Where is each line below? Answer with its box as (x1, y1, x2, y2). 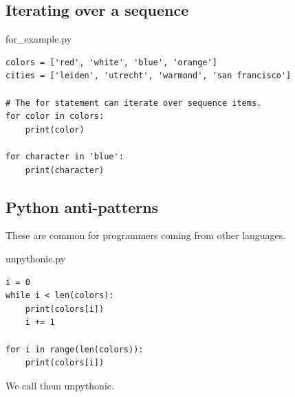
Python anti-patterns (6, 196, 159, 217)
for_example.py (6, 32, 72, 46)
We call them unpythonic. (6, 378, 114, 392)
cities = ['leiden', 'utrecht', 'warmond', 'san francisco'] (6, 71, 292, 81)
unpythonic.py (6, 251, 66, 265)
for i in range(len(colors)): (6, 344, 144, 354)
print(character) (25, 165, 105, 175)
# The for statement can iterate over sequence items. (6, 98, 262, 108)
